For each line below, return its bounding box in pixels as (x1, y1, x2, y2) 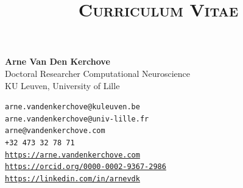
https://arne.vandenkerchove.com (5, 150, 140, 159)
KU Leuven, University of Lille (5, 79, 120, 92)
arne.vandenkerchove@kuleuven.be (5, 103, 140, 112)
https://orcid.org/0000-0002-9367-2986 (5, 162, 166, 172)
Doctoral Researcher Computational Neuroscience (5, 67, 191, 79)
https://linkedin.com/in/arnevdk (5, 175, 140, 184)
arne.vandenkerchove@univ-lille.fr (5, 114, 149, 123)
